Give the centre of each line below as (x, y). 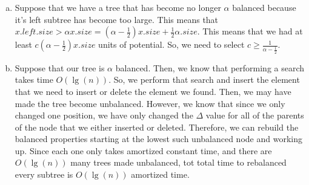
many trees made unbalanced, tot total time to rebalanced (178, 162)
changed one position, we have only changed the (104, 115)
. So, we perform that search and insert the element (204, 80)
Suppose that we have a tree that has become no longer (118, 7)
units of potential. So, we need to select (171, 44)
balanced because (264, 7)
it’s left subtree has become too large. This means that (117, 19)
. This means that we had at (250, 31)
